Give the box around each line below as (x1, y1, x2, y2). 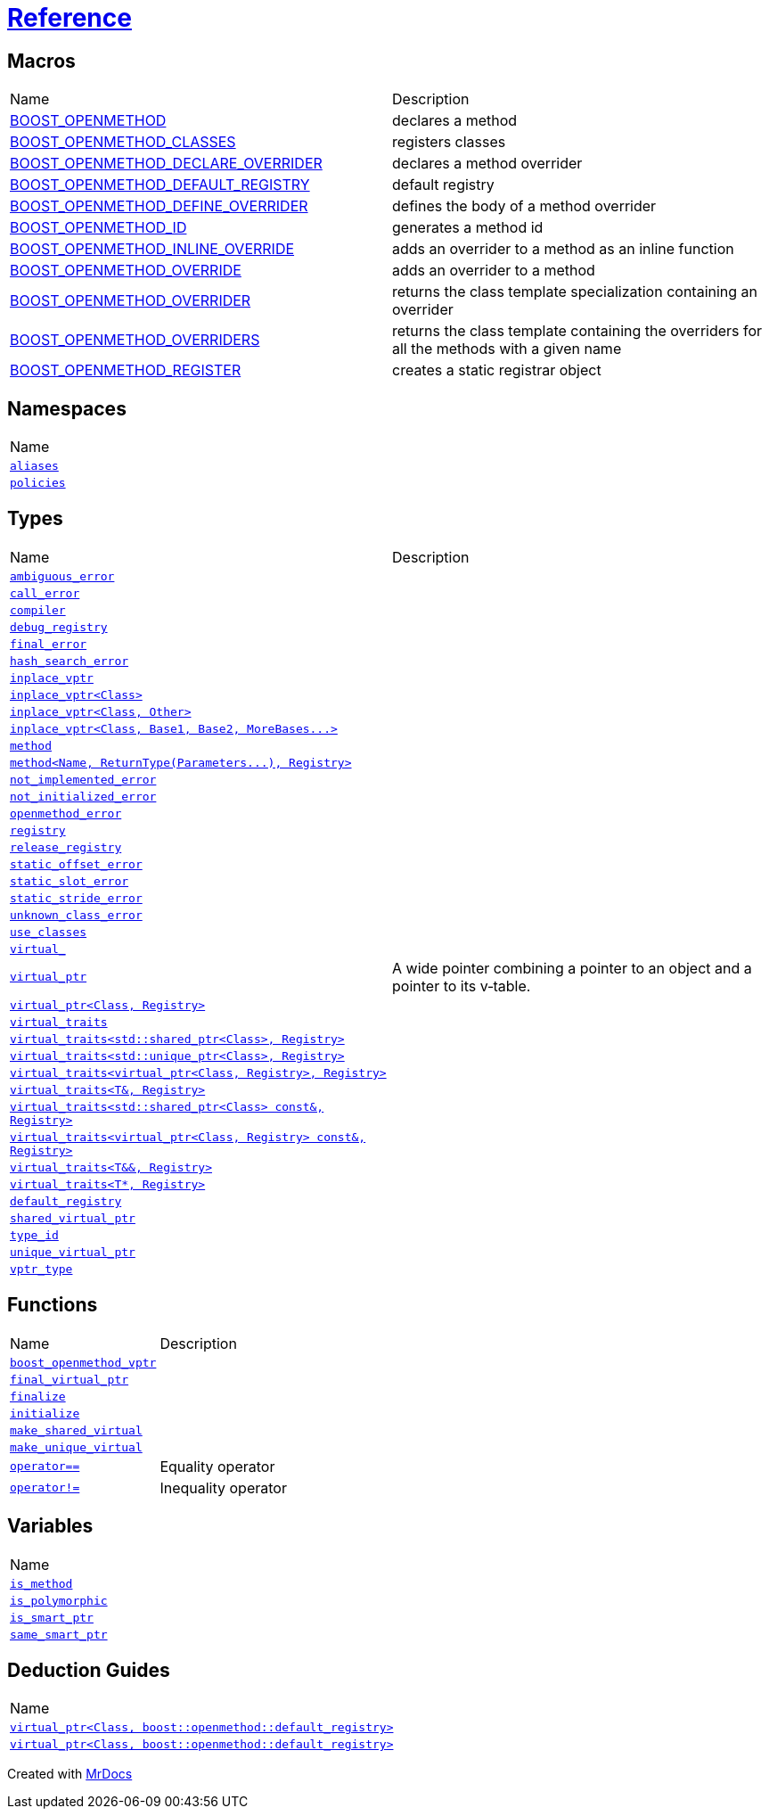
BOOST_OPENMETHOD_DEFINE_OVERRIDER (10, 197, 308, 216)
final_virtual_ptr (10, 1372, 129, 1386)
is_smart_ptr (10, 1610, 94, 1624)
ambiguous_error (10, 569, 115, 583)
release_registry (10, 840, 122, 854)
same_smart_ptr (10, 1627, 108, 1641)
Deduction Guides (7, 1658, 170, 1681)
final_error (10, 637, 87, 651)
